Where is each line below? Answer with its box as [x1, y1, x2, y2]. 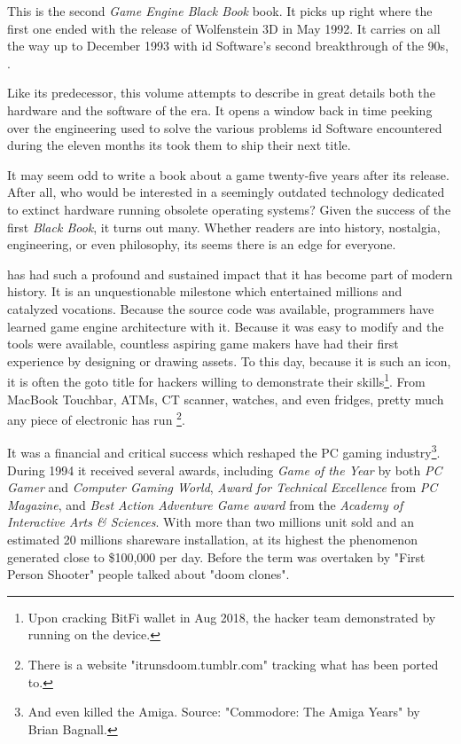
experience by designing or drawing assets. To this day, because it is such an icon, [7, 351, 451, 370]
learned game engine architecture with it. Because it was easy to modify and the [7, 317, 444, 335]
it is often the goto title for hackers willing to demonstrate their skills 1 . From [7, 370, 426, 390]
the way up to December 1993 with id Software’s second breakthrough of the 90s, [7, 36, 449, 55]
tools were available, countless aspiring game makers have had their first [7, 334, 399, 353]
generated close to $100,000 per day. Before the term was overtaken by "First [7, 547, 426, 566]
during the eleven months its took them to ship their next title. [7, 136, 351, 154]
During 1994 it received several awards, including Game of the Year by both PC [7, 460, 442, 479]
